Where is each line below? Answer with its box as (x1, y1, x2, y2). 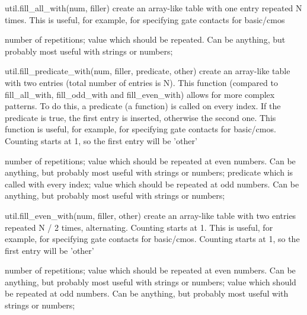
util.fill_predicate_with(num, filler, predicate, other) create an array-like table (5, 65, 290, 77)
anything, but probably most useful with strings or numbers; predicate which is (5, 166, 293, 179)
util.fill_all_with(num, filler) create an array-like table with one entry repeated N (5, 2, 302, 14)
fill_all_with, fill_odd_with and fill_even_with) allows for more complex (5, 88, 275, 100)
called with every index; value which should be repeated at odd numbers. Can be (5, 177, 299, 190)
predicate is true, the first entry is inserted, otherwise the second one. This (5, 111, 276, 123)
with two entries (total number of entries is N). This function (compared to (5, 76, 278, 88)
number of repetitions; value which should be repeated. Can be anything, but (5, 33, 286, 46)
